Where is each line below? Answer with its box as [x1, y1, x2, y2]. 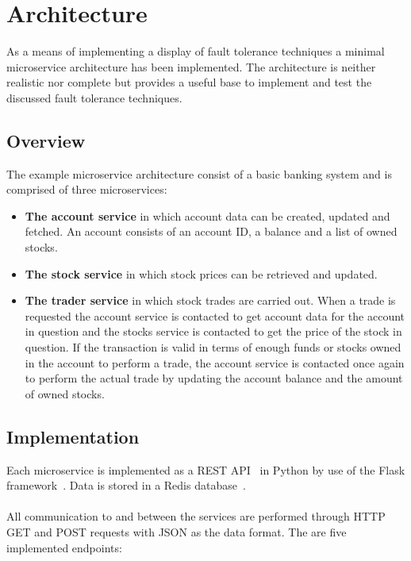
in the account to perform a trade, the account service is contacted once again [25, 354, 405, 371]
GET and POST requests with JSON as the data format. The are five [6, 524, 347, 540]
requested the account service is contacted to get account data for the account [25, 307, 405, 324]
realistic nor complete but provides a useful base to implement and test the [6, 74, 372, 90]
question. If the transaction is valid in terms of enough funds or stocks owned [25, 339, 401, 355]
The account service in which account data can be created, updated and [25, 207, 390, 224]
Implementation [6, 424, 140, 448]
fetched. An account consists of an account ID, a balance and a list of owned [25, 223, 398, 240]
